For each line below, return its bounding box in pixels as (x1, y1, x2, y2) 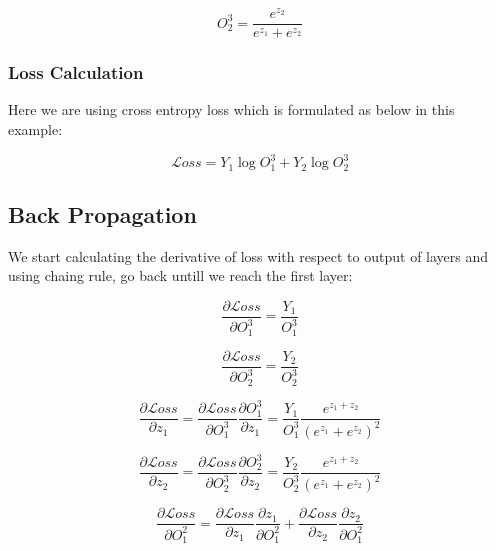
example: (8, 118, 63, 139)
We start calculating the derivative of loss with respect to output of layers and (8, 245, 489, 266)
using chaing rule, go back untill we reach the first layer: (8, 265, 353, 286)
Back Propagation (8, 198, 197, 229)
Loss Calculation (8, 60, 144, 85)
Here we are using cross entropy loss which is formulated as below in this (8, 99, 455, 120)
